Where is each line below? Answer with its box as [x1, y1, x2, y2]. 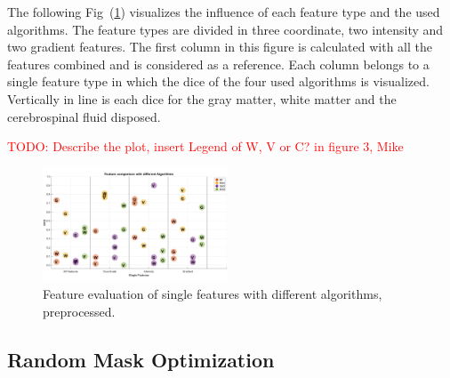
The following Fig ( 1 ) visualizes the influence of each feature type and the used [7, 3, 440, 20]
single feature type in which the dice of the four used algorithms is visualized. [7, 72, 430, 91]
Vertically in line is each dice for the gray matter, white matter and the [7, 89, 397, 108]
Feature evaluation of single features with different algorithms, [43, 284, 382, 302]
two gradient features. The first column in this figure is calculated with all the [7, 37, 433, 56]
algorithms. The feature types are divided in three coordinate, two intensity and [7, 20, 444, 38]
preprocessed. [43, 302, 116, 320]
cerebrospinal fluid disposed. [7, 107, 161, 125]
